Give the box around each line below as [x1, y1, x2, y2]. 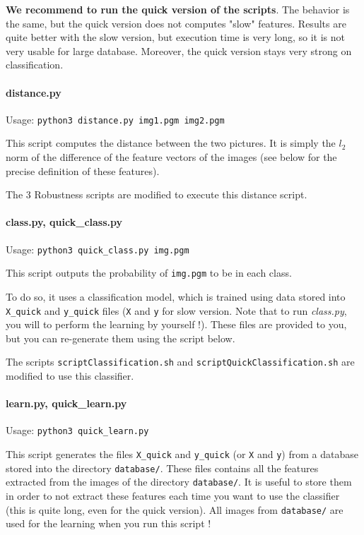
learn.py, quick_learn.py [6, 396, 127, 411]
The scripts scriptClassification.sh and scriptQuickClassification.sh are [6, 354, 355, 369]
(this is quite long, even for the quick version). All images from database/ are [6, 502, 344, 517]
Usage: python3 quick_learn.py [6, 423, 149, 438]
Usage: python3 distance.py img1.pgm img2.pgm [6, 112, 225, 126]
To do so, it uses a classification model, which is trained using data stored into [6, 289, 346, 303]
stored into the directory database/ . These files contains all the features [6, 460, 319, 475]
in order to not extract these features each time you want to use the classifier [6, 488, 340, 503]
